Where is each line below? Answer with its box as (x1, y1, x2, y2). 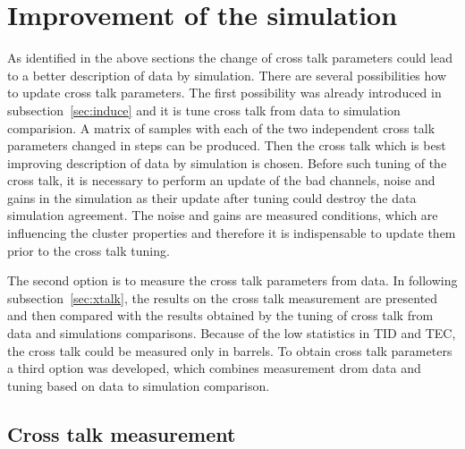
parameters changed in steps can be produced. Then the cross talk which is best (7, 136, 446, 155)
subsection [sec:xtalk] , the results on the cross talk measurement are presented (7, 288, 438, 307)
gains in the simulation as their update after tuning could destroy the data (7, 188, 417, 207)
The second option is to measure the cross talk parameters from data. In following (7, 271, 458, 290)
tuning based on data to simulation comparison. (7, 376, 270, 394)
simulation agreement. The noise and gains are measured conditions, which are (7, 206, 438, 224)
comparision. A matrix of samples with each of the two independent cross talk (7, 118, 435, 137)
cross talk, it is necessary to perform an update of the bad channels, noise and (7, 171, 435, 190)
